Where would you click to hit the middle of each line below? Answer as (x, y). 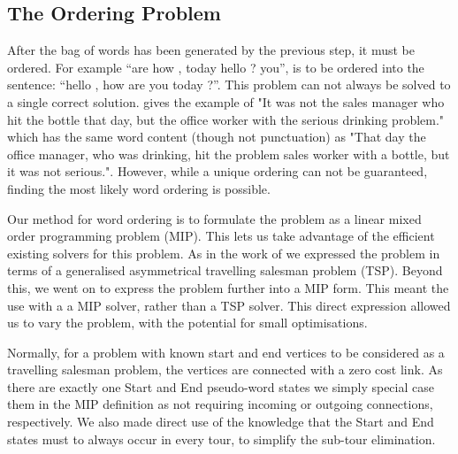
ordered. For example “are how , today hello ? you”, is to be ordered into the (216, 67)
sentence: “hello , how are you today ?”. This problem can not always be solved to (229, 85)
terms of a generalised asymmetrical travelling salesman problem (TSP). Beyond (225, 270)
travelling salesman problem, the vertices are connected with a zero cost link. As (225, 369)
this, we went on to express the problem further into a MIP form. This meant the (228, 287)
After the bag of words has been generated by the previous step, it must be (211, 50)
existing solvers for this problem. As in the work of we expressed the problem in (224, 253)
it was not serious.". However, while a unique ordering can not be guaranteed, (218, 171)
